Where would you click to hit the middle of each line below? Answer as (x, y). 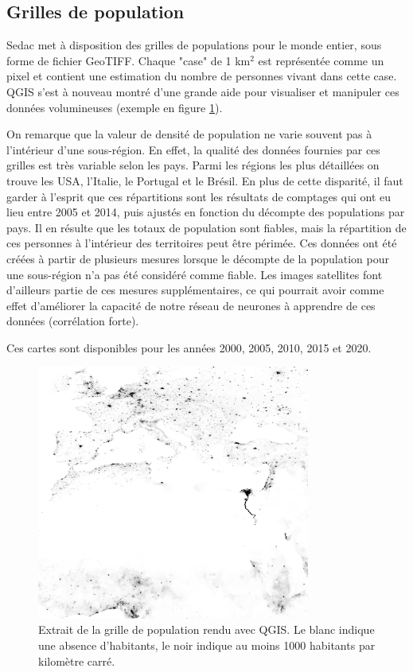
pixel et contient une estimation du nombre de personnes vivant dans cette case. (202, 76)
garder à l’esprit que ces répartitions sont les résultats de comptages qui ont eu (199, 196)
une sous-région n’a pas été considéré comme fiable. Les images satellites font (195, 274)
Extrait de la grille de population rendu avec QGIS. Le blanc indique (206, 629)
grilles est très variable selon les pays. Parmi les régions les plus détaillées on (193, 165)
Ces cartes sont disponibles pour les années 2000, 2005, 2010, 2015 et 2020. (189, 347)
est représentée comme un (321, 60)
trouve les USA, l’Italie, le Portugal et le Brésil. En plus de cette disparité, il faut (205, 180)
